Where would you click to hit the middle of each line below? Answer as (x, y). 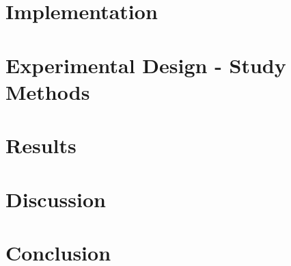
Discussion (56, 199)
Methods (48, 91)
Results (41, 145)
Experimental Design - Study (146, 65)
